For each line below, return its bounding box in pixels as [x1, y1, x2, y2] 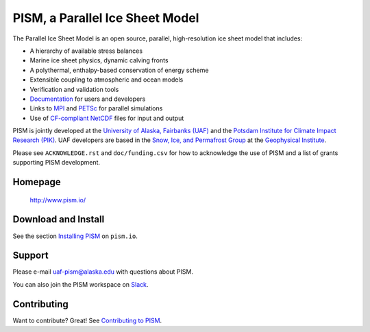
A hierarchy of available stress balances [29, 47, 143, 55]
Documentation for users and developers [29, 95, 146, 103]
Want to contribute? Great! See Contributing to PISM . [12, 316, 162, 324]
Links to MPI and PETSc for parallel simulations [29, 104, 163, 112]
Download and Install [12, 213, 105, 226]
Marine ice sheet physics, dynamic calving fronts [29, 56, 169, 64]
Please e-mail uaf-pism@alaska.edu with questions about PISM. [12, 268, 193, 276]
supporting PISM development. [12, 158, 101, 167]
